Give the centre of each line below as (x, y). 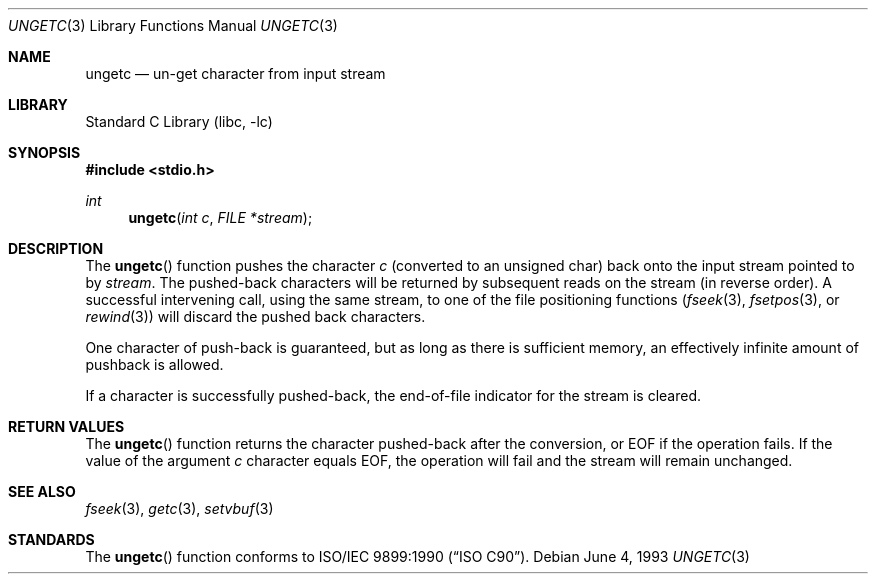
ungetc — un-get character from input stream (235, 73)
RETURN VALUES (66, 426)
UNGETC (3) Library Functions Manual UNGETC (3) (173, 25)
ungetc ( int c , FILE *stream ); (220, 217)
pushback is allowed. (154, 364)
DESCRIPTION (56, 248)
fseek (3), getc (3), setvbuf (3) (179, 508)
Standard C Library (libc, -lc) (179, 121)
